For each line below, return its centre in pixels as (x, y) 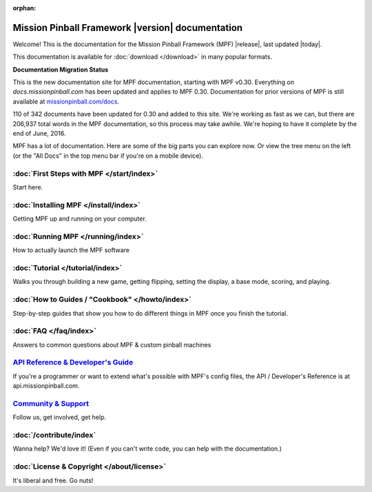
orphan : (24, 8)
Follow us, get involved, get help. (60, 418)
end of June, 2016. (39, 134)
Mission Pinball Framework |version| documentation (128, 28)
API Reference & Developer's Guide (73, 362)
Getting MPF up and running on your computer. (80, 219)
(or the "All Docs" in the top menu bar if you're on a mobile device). (108, 156)
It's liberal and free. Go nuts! (53, 480)
